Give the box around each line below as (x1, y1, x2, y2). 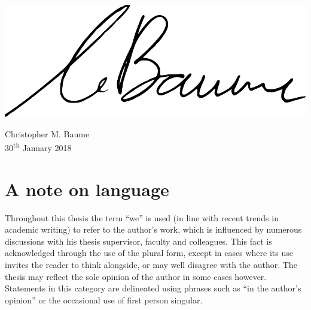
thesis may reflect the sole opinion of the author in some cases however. (5, 270, 267, 282)
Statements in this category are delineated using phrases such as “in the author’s (5, 282, 301, 294)
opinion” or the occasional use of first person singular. (5, 293, 203, 306)
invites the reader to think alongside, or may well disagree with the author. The (5, 258, 297, 270)
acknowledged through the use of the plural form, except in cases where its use (5, 246, 293, 259)
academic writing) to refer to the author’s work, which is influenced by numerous (5, 223, 302, 236)
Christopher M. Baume (5, 127, 90, 140)
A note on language (5, 176, 169, 201)
